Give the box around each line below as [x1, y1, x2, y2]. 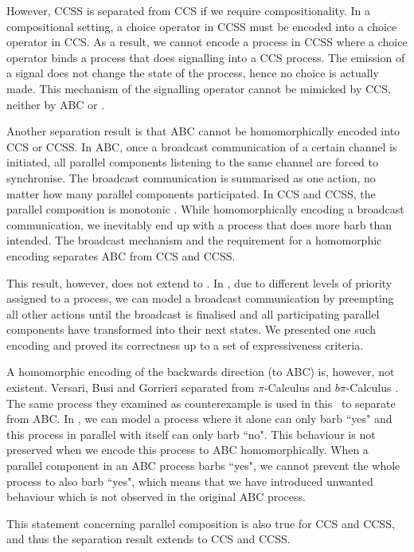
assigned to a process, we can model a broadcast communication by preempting [6, 290, 394, 307]
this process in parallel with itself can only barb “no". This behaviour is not [6, 425, 376, 442]
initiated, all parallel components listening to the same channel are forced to [6, 154, 379, 170]
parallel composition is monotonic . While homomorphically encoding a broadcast [6, 201, 404, 217]
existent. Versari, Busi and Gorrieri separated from [6, 379, 255, 396]
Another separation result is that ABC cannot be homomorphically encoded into [6, 123, 400, 139]
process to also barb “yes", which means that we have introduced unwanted [6, 472, 373, 489]
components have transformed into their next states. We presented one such [6, 321, 377, 338]
